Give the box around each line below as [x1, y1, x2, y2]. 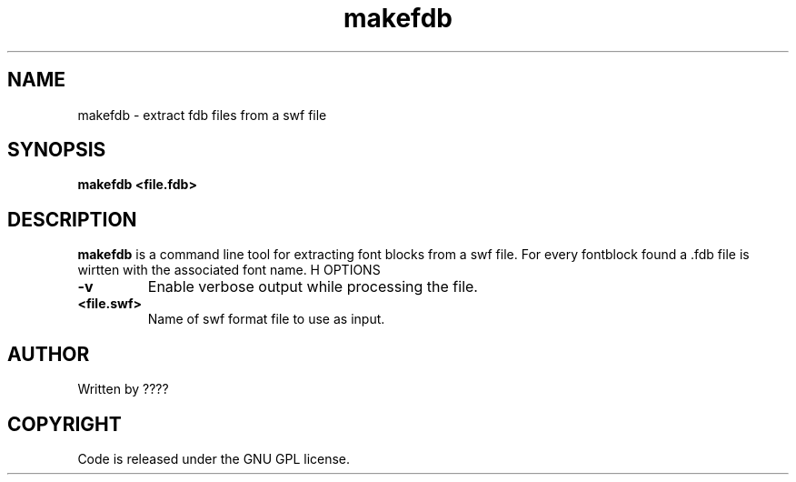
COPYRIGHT [7, 412, 122, 436]
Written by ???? [77, 381, 169, 397]
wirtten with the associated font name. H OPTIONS [77, 262, 381, 278]
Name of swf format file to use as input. [147, 311, 385, 327]
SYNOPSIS [7, 138, 106, 162]
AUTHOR [7, 342, 90, 366]
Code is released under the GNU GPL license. [77, 450, 351, 467]
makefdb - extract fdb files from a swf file [77, 106, 327, 123]
